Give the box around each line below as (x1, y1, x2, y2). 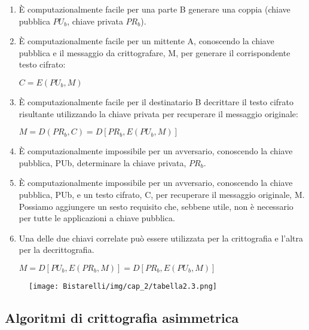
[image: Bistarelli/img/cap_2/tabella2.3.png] (29, 282, 217, 291)
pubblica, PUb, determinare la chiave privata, (19, 156, 186, 169)
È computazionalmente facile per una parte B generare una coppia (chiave (19, 3, 290, 15)
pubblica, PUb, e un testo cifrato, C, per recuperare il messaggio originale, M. (19, 188, 305, 200)
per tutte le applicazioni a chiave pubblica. (19, 212, 175, 224)
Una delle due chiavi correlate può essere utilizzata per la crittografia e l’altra (19, 231, 304, 244)
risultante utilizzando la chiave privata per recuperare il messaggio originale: (19, 107, 298, 120)
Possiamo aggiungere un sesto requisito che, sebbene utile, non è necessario (19, 200, 293, 212)
